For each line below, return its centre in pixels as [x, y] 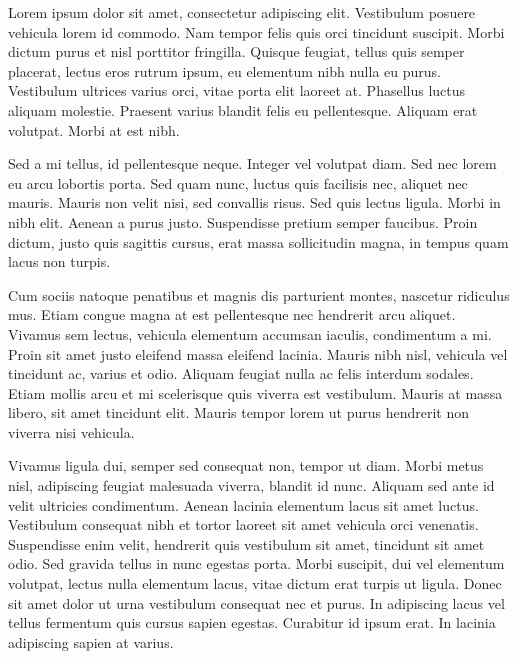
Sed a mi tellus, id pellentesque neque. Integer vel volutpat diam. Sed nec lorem [252, 163]
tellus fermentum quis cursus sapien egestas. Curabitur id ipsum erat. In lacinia [252, 622]
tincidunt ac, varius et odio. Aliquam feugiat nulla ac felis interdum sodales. [241, 373]
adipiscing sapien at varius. [91, 641]
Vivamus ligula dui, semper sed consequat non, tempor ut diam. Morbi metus [246, 465]
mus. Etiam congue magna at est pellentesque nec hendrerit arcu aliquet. [232, 314]
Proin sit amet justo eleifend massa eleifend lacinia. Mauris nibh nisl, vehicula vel [258, 353]
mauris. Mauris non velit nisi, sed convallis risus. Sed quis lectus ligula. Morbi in [254, 202]
